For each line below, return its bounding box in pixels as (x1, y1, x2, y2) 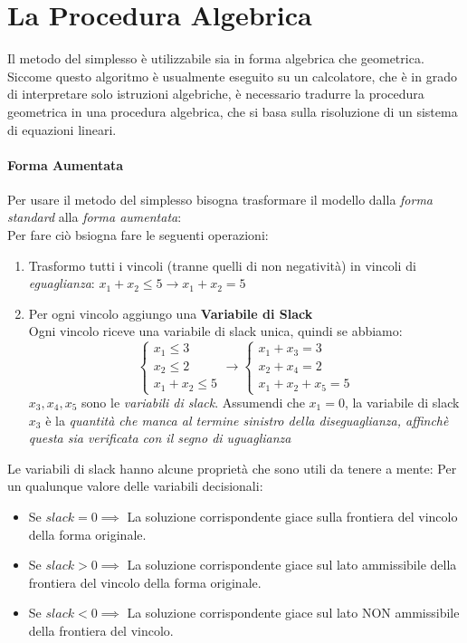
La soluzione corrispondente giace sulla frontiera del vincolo (127, 506, 458, 525)
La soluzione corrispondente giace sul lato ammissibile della (127, 555, 457, 574)
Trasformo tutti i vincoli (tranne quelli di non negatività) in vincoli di (28, 255, 416, 274)
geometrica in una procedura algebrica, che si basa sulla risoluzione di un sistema (7, 101, 458, 120)
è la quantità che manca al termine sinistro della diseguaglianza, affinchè (45, 410, 449, 429)
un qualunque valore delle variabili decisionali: (7, 476, 263, 495)
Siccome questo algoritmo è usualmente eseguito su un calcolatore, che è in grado (7, 66, 457, 85)
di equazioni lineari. (7, 120, 117, 139)
